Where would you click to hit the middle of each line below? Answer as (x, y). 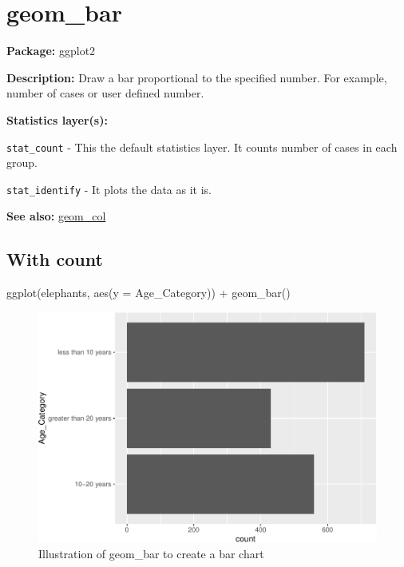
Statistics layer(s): (57, 119)
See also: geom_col (56, 216)
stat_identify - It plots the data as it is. (109, 189)
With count (55, 259)
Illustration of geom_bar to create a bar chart (151, 553)
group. (22, 163)
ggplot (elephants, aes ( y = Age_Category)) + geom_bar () (149, 293)
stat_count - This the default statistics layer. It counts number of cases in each (202, 147)
